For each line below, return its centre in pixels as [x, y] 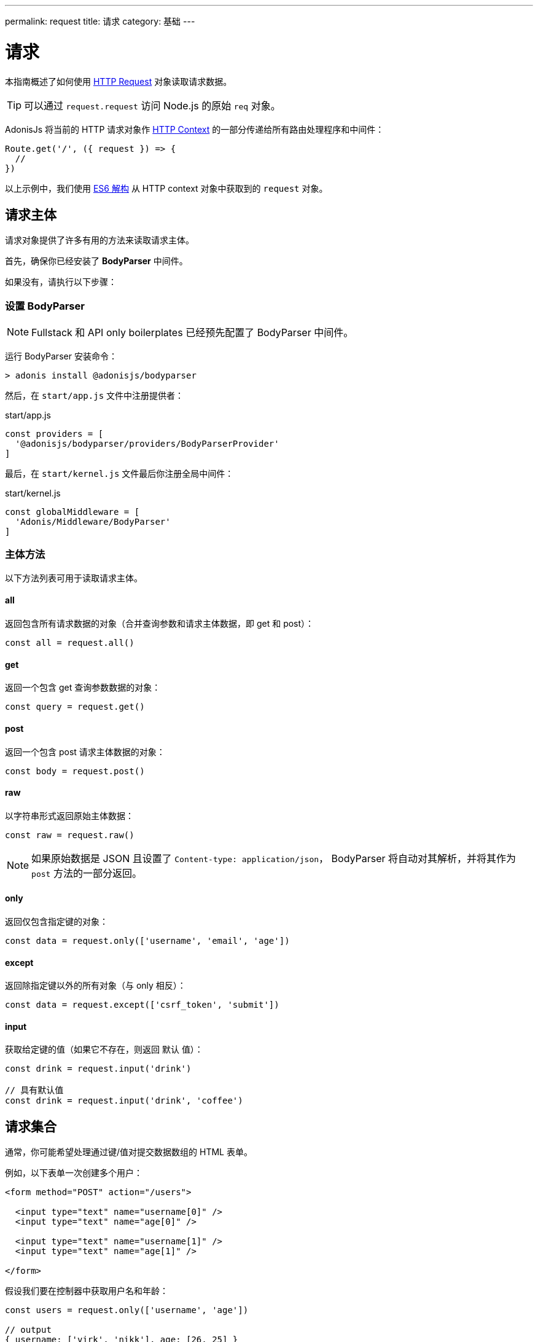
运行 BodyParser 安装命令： [61, 356]
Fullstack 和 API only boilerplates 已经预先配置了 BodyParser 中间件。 [193, 333]
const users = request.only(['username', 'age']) [127, 1310]
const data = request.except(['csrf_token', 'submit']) [142, 1005]
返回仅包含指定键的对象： [57, 921]
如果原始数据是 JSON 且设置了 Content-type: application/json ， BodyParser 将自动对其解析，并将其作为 [274, 858]
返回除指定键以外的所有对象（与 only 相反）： [96, 986]
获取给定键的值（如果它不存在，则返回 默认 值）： [104, 1050]
